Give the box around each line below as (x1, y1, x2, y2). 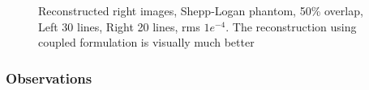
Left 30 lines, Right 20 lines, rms (38, 18, 200, 35)
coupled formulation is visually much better (38, 34, 255, 51)
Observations (6, 67, 92, 88)
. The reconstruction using (225, 18, 357, 35)
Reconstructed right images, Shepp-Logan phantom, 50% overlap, (38, 2, 363, 18)
